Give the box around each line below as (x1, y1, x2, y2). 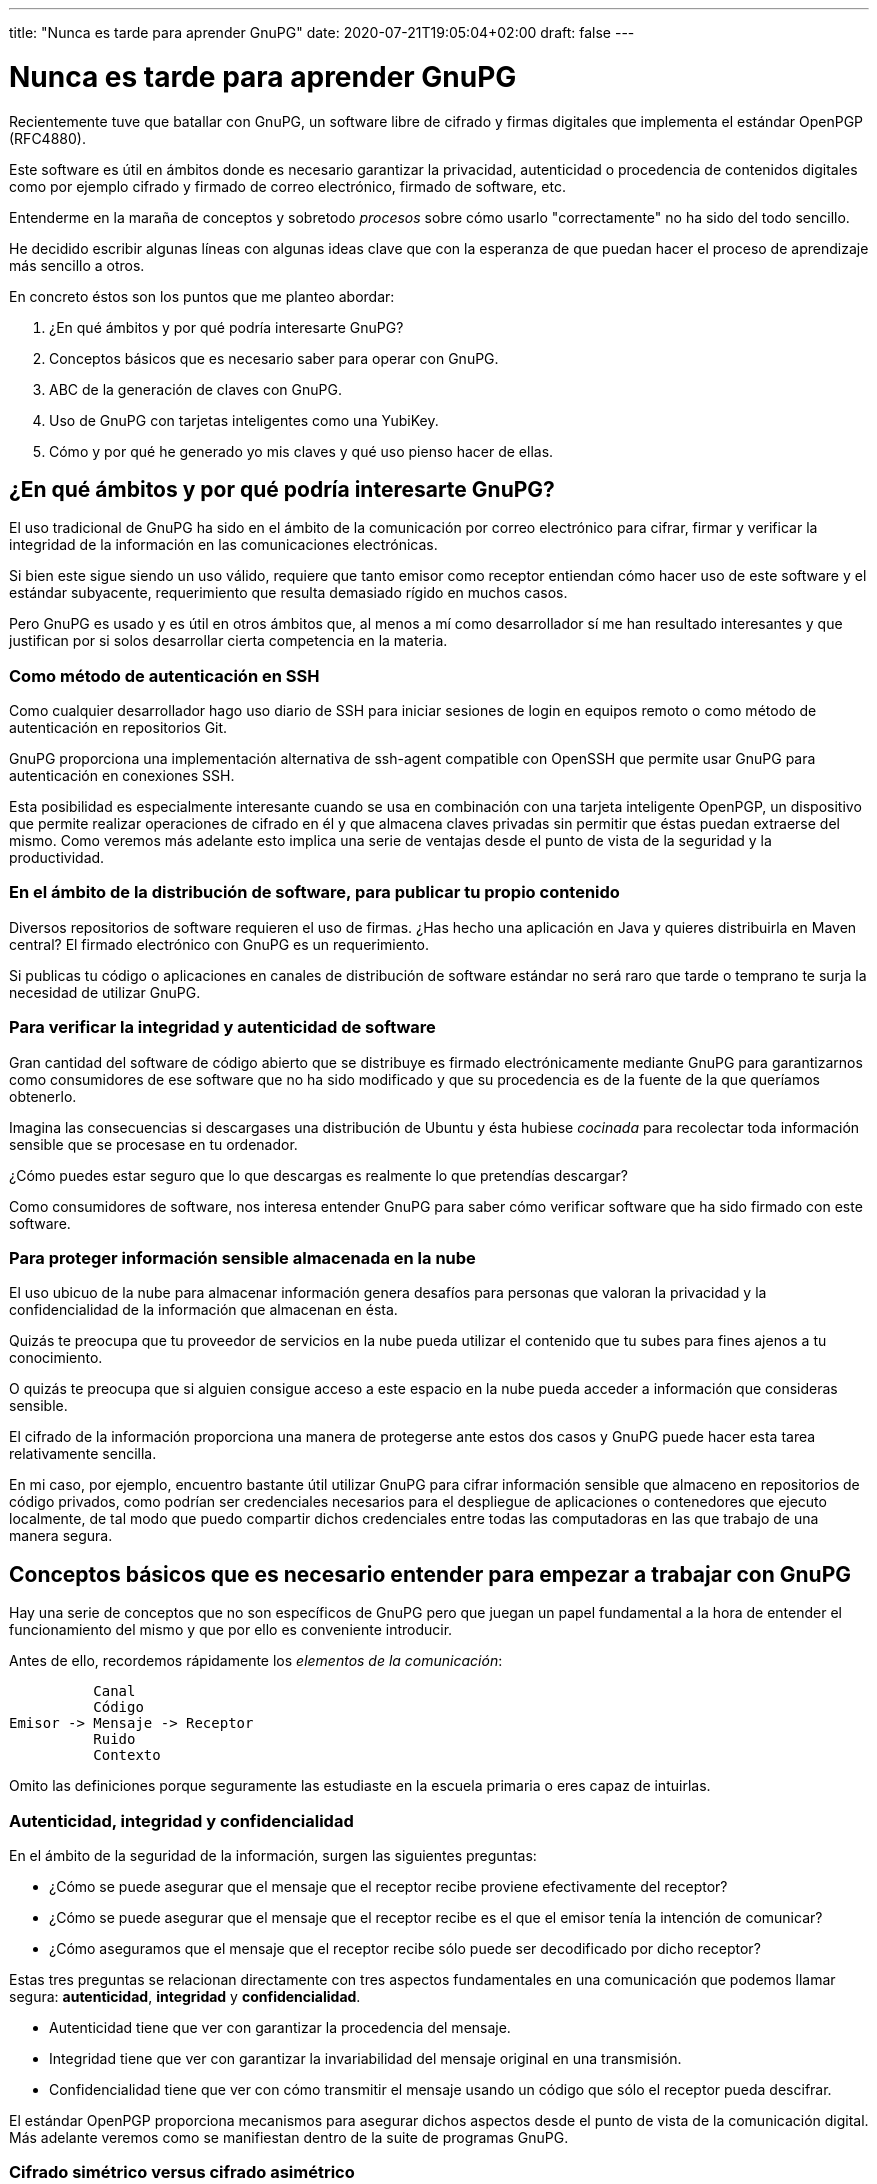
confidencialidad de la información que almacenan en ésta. (9, 1301, 398, 1319)
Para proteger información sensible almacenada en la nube (9, 1247, 476, 1268)
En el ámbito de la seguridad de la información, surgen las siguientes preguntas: (9, 1846, 537, 1864)
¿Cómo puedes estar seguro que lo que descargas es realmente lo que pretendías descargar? (9, 1166, 628, 1184)
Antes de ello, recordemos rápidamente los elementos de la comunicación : (9, 1652, 503, 1670)
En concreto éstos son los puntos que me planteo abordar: (9, 287, 395, 305)
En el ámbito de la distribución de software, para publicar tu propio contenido (9, 882, 620, 903)
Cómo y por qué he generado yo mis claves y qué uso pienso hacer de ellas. (49, 442, 554, 460)
